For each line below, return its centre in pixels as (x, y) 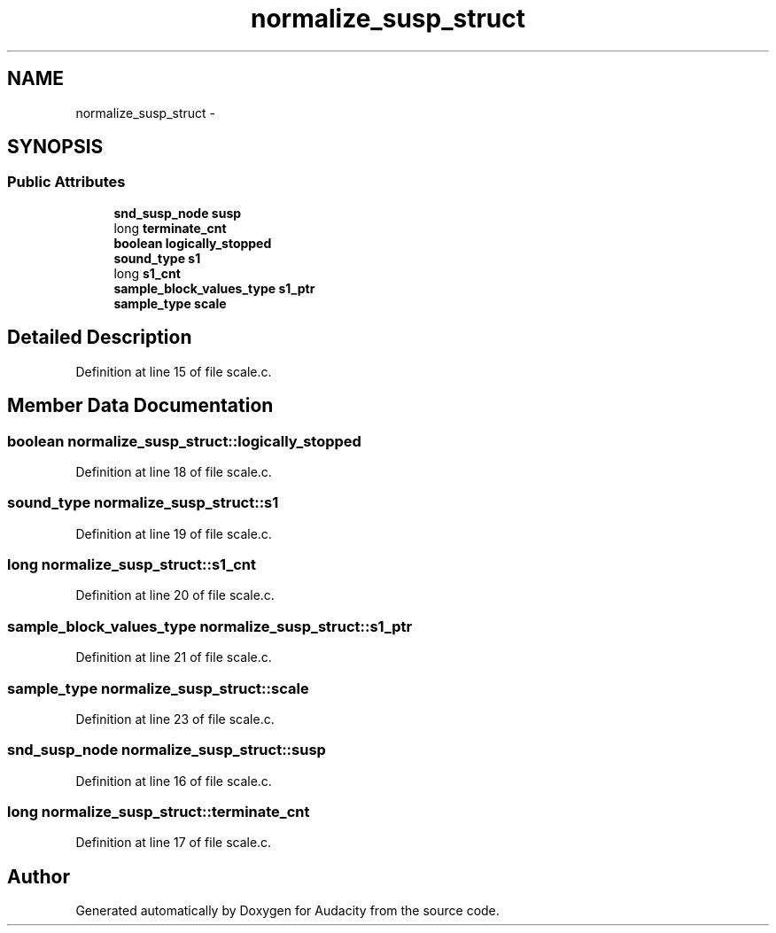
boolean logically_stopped (193, 243)
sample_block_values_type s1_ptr (214, 288)
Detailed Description (100, 338)
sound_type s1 (157, 258)
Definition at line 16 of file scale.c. (174, 781)
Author (39, 876)
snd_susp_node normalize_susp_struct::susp (167, 750)
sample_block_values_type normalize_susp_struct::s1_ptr (210, 626)
